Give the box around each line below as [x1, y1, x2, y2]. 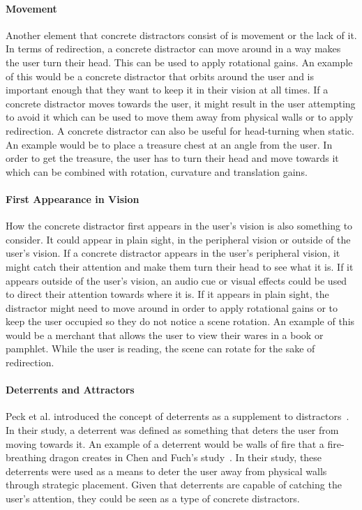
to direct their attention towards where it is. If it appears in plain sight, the [6, 287, 329, 301]
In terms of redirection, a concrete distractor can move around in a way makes [6, 41, 341, 56]
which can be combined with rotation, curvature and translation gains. [6, 164, 308, 179]
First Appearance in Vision [6, 191, 139, 206]
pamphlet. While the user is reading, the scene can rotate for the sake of [6, 341, 315, 356]
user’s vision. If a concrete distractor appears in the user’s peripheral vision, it [6, 246, 340, 260]
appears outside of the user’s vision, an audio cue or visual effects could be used [6, 273, 347, 287]
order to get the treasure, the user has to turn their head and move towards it [6, 151, 339, 165]
